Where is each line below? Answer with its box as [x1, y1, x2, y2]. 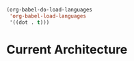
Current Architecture [6, 41, 128, 57]
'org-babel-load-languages [9, 12, 87, 20]
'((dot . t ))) [9, 19, 50, 26]
